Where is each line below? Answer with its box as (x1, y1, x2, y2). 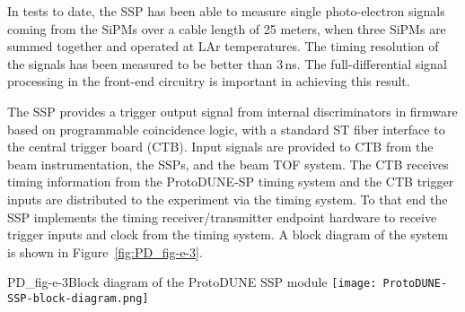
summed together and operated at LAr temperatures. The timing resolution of (7, 37, 439, 56)
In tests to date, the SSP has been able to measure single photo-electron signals (7, 2, 445, 20)
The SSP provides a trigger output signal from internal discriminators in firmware (7, 101, 458, 120)
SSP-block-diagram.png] (7, 291, 149, 305)
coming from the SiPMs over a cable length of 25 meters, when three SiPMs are (7, 19, 446, 38)
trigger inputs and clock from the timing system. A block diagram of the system (7, 225, 448, 244)
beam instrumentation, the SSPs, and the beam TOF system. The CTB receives (7, 154, 449, 173)
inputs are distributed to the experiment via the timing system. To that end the (7, 189, 448, 208)
